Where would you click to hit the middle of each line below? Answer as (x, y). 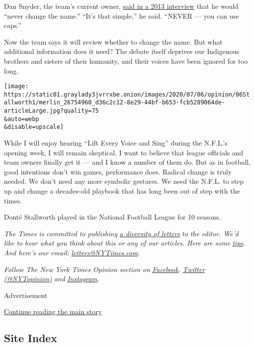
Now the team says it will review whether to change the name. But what (113, 41)
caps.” (13, 25)
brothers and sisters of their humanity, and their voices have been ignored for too (126, 61)
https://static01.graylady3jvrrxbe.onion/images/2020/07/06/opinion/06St (127, 94)
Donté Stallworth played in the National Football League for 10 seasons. (113, 217)
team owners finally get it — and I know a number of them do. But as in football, (127, 162)
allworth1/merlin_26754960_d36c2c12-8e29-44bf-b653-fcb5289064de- (115, 103)
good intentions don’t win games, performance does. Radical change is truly (118, 171)
